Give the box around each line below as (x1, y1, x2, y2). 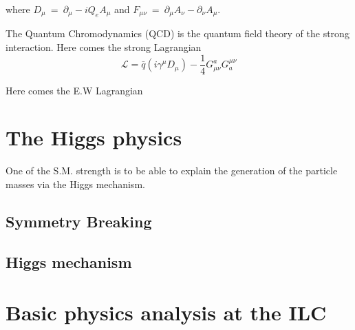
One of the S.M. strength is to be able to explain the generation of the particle (6, 163, 338, 178)
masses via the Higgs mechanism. (6, 177, 145, 192)
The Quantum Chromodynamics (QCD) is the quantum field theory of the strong (6, 26, 349, 41)
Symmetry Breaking (6, 211, 152, 231)
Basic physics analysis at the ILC (6, 298, 327, 327)
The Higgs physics (6, 123, 182, 152)
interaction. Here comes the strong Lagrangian (6, 40, 202, 54)
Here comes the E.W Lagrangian (6, 83, 143, 97)
